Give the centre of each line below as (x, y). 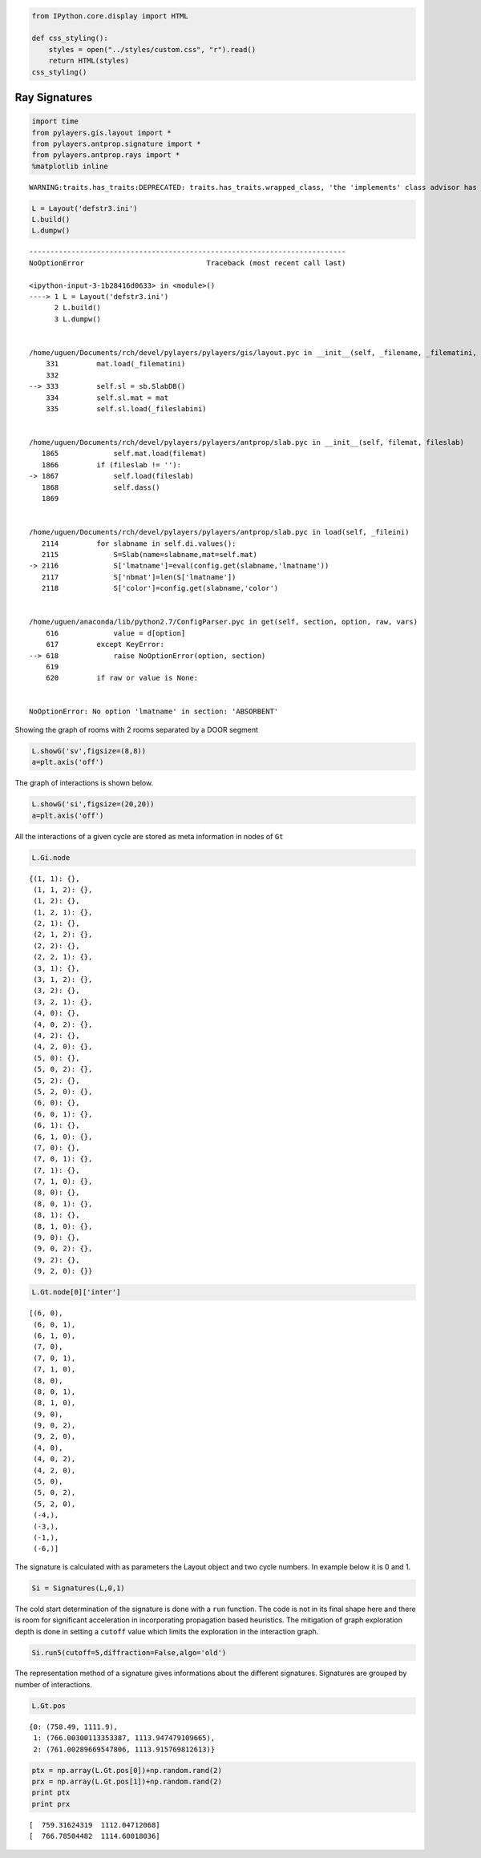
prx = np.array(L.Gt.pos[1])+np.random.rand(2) (127, 1781)
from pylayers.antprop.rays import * (106, 155)
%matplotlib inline (70, 166)
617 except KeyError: (105, 644)
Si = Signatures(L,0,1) (79, 1588)
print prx (51, 1804)
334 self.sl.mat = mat (107, 398)
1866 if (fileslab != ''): (111, 464)
